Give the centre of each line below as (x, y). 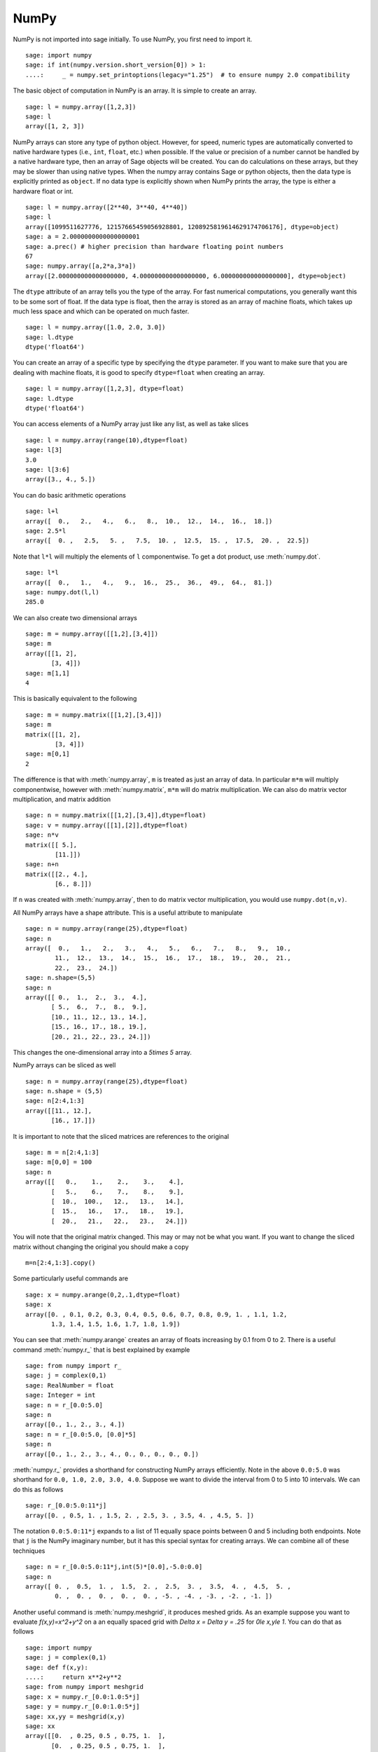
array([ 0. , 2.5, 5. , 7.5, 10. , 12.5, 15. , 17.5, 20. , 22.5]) (168, 541)
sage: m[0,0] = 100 (59, 1162)
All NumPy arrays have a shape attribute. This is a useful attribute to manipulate (128, 912)
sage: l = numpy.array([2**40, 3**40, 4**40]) (107, 207)
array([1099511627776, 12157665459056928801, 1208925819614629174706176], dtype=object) (182, 227)
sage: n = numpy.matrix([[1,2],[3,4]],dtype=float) (116, 815)
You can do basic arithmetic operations (69, 495)
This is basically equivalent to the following (75, 699)
